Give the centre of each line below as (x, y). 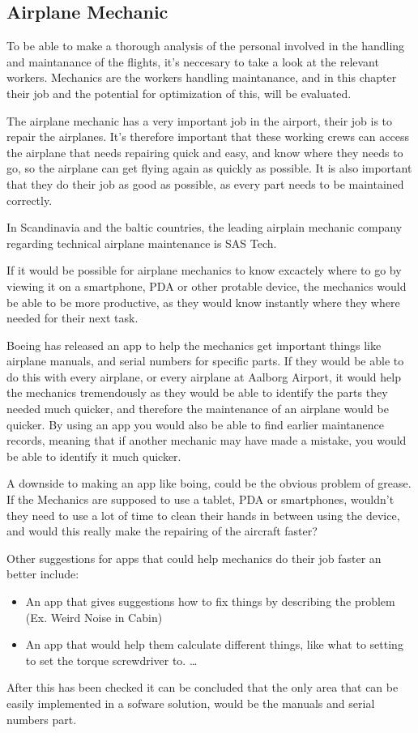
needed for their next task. (73, 318)
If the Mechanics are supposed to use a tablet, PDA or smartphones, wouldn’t (200, 499)
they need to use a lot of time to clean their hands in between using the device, (203, 515)
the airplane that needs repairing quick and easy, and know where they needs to (205, 152)
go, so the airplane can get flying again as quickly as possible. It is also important (209, 168)
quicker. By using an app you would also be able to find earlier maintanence (195, 424)
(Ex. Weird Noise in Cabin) (94, 617)
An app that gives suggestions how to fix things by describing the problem (210, 601)
